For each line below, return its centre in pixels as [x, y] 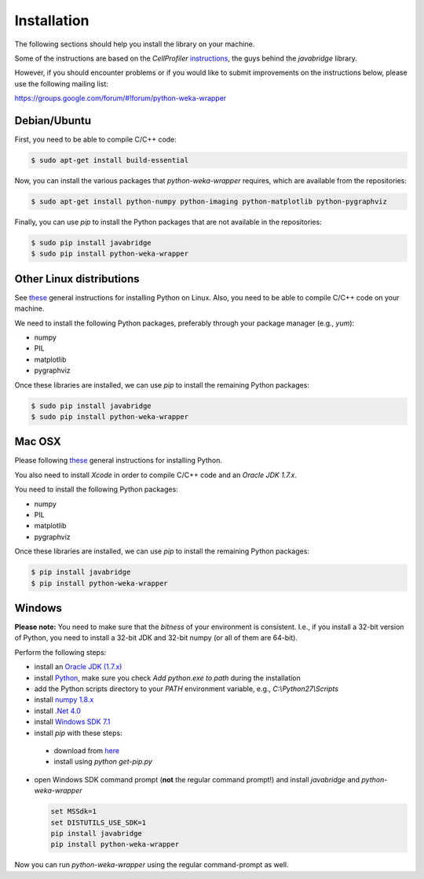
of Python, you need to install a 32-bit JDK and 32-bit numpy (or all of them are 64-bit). [156, 638]
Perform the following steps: [60, 652]
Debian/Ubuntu [53, 121]
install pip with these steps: [78, 733]
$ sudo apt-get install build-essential [110, 160]
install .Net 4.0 [58, 711]
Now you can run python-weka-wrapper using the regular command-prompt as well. [152, 865]
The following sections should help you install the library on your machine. [135, 44]
